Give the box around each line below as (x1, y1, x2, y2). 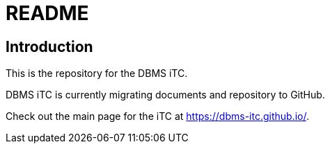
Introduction (6, 37, 93, 55)
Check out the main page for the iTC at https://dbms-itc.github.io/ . (6, 110, 309, 123)
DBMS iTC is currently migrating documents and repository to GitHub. (6, 89, 325, 101)
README (6, 1, 89, 25)
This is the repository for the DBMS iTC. (6, 67, 188, 80)
